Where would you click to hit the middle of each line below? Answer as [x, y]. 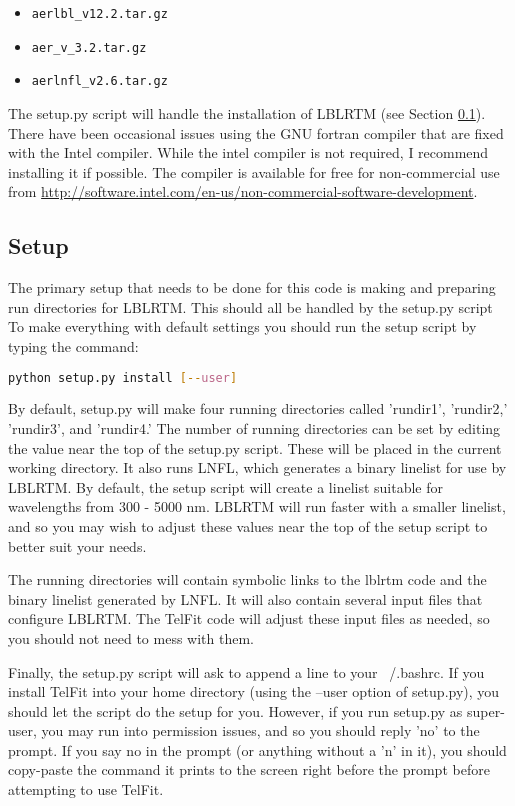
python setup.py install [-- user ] [123, 377]
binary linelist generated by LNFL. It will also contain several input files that [245, 598]
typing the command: [73, 345]
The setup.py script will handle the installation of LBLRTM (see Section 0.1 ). [247, 112]
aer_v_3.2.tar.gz [89, 47]
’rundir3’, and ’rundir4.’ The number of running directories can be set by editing [254, 427]
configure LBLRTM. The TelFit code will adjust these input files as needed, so [249, 618]
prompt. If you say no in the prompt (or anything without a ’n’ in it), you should [257, 749]
